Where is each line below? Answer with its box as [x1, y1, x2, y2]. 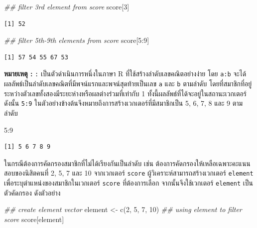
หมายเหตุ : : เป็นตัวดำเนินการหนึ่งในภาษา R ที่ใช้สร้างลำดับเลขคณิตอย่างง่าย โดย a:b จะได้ [4, 68, 247, 79]
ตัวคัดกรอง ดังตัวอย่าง [4, 187, 61, 198]
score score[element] [4, 214, 64, 224]
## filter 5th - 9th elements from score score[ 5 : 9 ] [4, 35, 149, 45]
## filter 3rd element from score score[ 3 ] [4, 1, 129, 11]
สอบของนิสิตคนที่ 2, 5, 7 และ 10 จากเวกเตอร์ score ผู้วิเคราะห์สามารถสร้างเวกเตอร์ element [4, 168, 254, 178]
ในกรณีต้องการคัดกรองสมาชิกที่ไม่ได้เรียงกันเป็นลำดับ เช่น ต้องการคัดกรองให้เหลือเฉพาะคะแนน [4, 158, 251, 168]
